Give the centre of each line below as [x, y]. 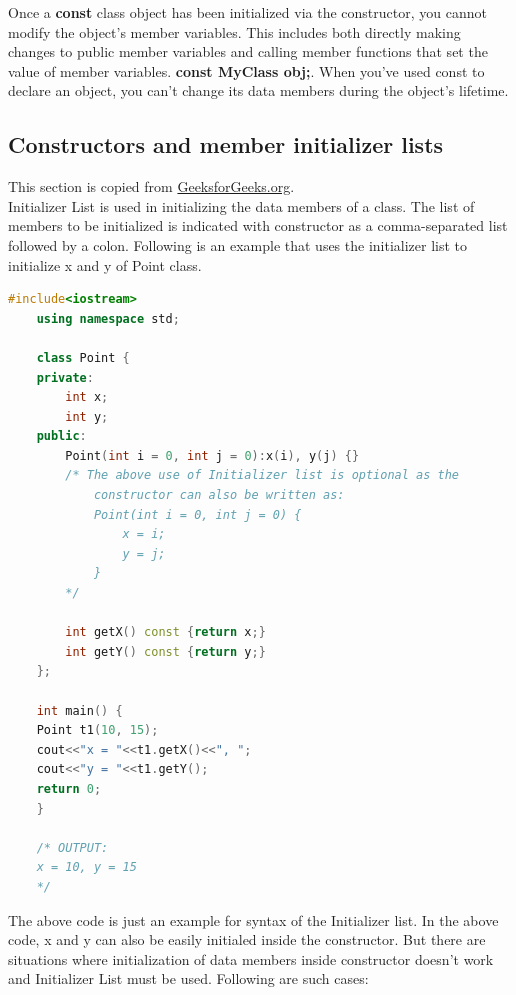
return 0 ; [69, 788]
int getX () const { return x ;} [165, 632]
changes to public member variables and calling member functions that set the [248, 51]
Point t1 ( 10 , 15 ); [97, 730]
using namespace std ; [108, 318]
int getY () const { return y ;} [165, 651]
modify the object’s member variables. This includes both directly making [234, 31]
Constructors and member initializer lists [226, 144]
